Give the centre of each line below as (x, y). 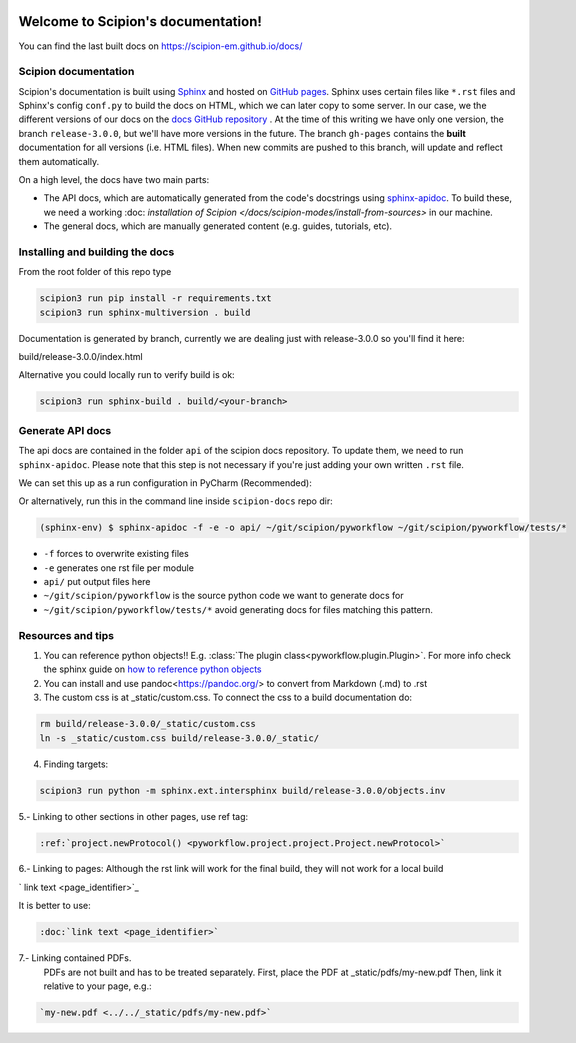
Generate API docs (65, 430)
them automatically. (59, 161)
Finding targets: (76, 764)
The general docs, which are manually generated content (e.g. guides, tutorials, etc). (218, 226)
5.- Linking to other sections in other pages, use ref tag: (133, 816)
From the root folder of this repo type (95, 272)
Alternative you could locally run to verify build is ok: (126, 375)
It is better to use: (54, 906)
